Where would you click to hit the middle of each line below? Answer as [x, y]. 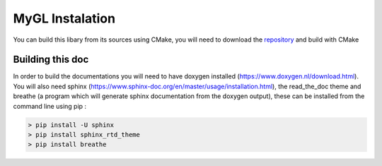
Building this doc [51, 60]
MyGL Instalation [64, 18]
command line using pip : [50, 106]
